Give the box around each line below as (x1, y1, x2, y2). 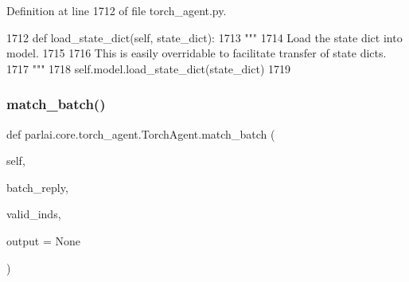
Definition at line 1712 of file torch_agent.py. (6, 2, 227, 18)
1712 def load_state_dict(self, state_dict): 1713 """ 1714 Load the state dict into (6, 29, 403, 45)
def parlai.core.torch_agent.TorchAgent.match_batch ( (6, 125, 275, 142)
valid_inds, (6, 206, 61, 222)
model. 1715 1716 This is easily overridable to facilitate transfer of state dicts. (6, 45, 387, 61)
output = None (6, 232, 80, 249)
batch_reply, (6, 178, 68, 195)
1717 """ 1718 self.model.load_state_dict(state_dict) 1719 (6, 60, 291, 76)
